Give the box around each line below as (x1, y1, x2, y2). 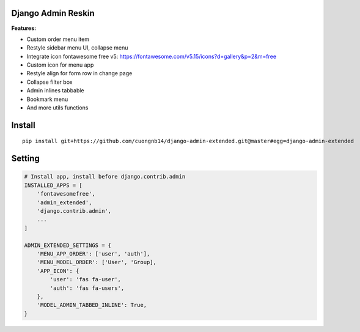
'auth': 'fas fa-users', (50, 284, 125, 292)
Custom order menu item (26, 35, 90, 43)
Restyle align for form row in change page (26, 70, 133, 77)
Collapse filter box (26, 78, 73, 86)
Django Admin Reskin (11, 8, 95, 18)
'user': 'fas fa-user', (50, 276, 122, 283)
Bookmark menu (26, 95, 68, 103)
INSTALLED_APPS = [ (24, 182, 83, 189)
